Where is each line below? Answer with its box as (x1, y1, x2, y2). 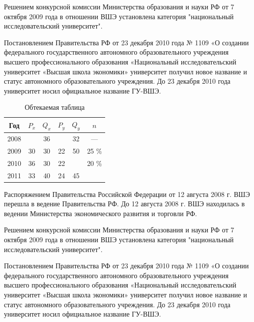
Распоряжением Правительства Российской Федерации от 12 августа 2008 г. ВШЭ (4, 189, 250, 199)
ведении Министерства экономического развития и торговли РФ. (4, 208, 197, 218)
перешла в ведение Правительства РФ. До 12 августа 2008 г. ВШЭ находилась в (4, 198, 245, 209)
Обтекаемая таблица (25, 102, 85, 112)
